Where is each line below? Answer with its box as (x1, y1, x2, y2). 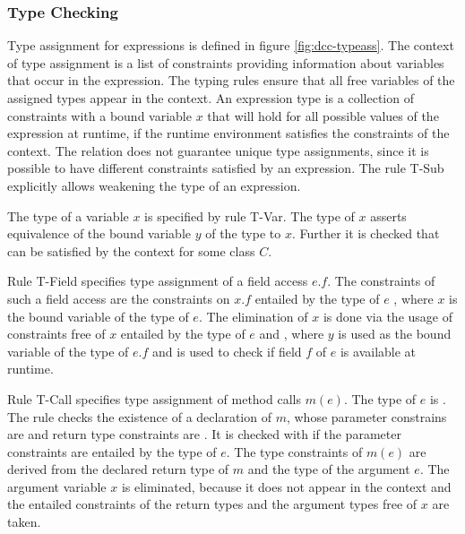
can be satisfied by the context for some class (7, 241, 255, 260)
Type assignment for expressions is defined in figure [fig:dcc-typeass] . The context (7, 36, 454, 55)
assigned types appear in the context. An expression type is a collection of (7, 89, 414, 107)
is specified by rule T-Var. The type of (144, 206, 355, 225)
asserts (370, 206, 407, 225)
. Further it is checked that (291, 224, 440, 243)
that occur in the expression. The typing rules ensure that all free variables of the (7, 71, 455, 90)
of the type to (205, 224, 281, 243)
